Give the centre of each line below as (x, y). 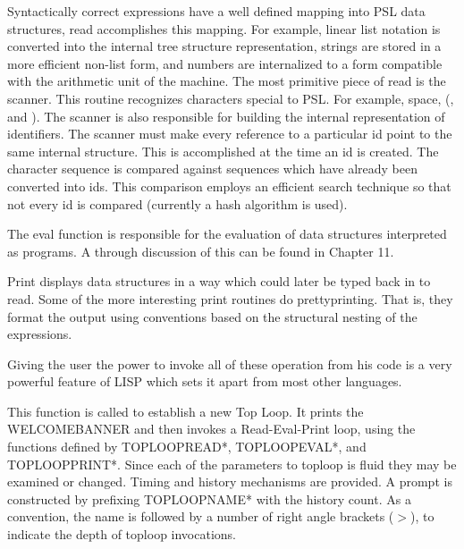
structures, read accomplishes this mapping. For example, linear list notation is (224, 28)
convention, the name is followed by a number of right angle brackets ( (201, 516)
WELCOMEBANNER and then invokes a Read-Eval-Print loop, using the (211, 429)
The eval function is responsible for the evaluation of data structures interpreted (227, 234)
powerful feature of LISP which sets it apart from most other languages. (205, 381)
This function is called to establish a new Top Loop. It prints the (186, 411)
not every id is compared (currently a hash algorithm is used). (177, 203)
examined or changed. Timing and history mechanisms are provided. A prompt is (230, 481)
